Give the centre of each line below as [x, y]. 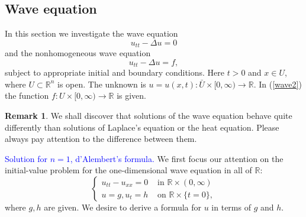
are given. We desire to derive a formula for [123, 207]
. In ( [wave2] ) [278, 84]
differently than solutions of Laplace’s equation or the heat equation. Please [142, 127]
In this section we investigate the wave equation [91, 33]
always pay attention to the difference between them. [101, 139]
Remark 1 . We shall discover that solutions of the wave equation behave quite [149, 116]
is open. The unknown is [102, 84]
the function [27, 95]
